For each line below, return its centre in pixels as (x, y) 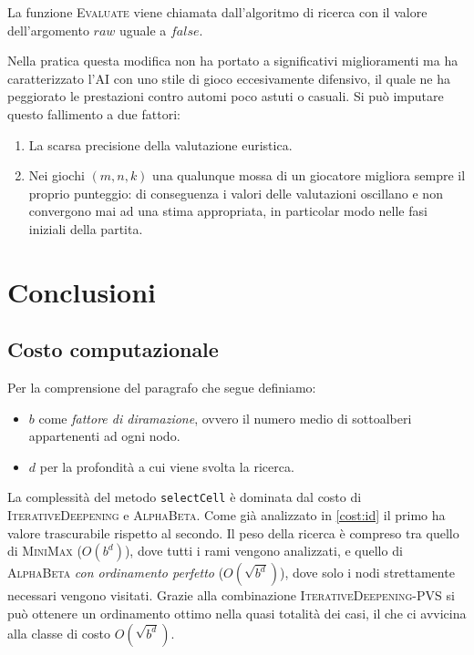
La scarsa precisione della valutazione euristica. (160, 144)
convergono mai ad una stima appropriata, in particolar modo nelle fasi (228, 211)
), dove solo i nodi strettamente (367, 573)
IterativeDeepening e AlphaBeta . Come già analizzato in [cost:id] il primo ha (227, 515)
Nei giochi (57, 175)
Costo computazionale (113, 349)
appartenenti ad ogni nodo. (104, 436)
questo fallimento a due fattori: (94, 113)
